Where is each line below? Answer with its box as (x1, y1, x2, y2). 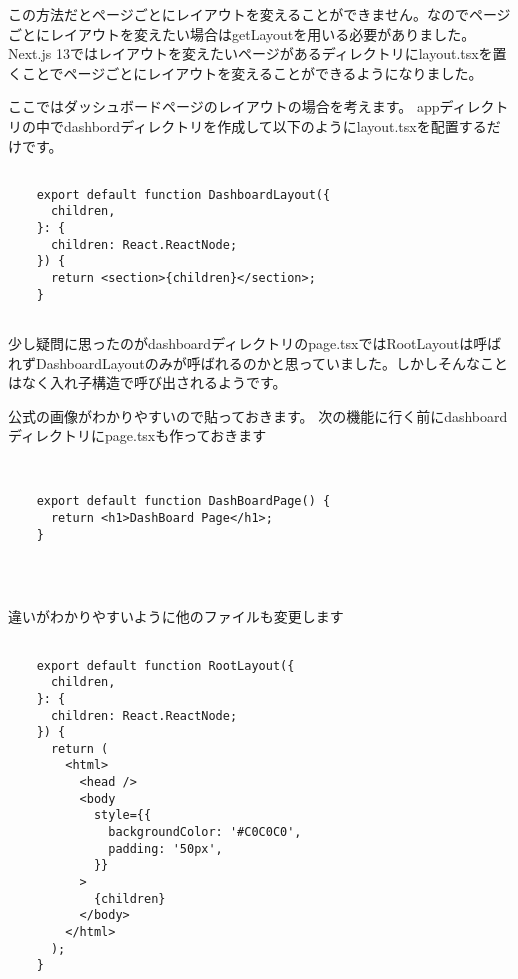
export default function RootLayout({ (36, 658, 295, 673)
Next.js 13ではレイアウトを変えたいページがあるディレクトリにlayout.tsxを (8, 43, 493, 64)
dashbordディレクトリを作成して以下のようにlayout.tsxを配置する (63, 115, 487, 136)
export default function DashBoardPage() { (36, 494, 331, 509)
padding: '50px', (108, 841, 223, 856)
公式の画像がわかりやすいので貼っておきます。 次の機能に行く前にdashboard (8, 405, 508, 426)
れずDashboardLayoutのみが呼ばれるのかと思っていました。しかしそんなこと (8, 352, 508, 373)
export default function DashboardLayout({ (36, 187, 331, 202)
